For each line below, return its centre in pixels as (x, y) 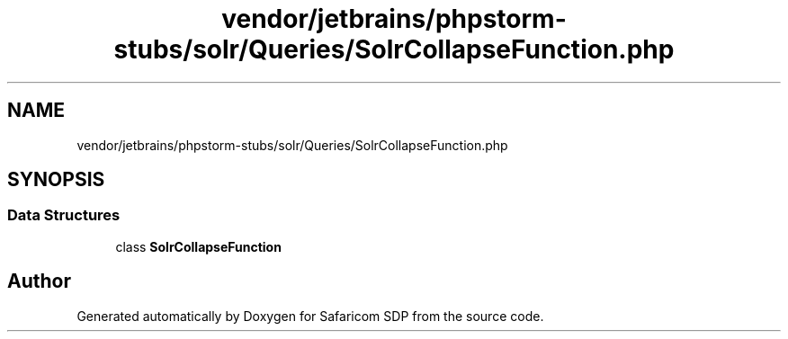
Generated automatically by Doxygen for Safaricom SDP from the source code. (310, 316)
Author (39, 281)
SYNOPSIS (56, 180)
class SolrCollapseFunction (198, 246)
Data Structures (64, 215)
